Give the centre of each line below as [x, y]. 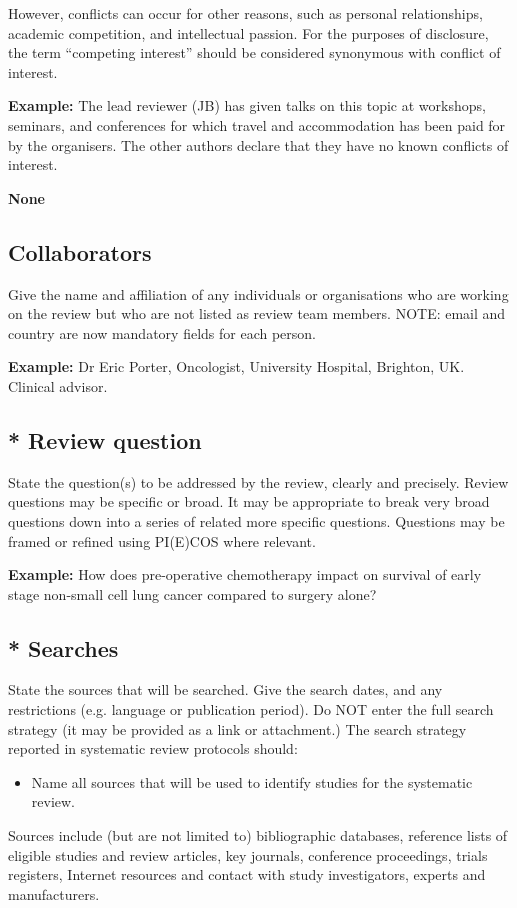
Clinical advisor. [58, 385]
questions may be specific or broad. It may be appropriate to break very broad [249, 501]
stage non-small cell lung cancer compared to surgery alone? [192, 593]
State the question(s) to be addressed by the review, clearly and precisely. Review [258, 481]
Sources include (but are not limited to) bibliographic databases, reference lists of [258, 835]
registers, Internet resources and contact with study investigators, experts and [247, 874]
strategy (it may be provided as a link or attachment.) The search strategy [237, 728]
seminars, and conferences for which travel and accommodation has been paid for [257, 124]
